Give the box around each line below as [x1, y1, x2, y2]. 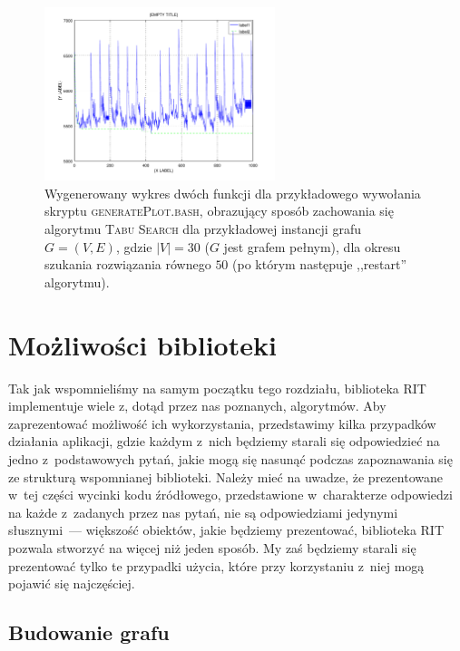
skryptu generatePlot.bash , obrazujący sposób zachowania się [44, 201, 394, 220]
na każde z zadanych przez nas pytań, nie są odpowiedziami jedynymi [8, 502, 398, 521]
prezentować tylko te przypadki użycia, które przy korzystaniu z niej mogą [8, 556, 425, 575]
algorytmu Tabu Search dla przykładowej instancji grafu [44, 219, 361, 238]
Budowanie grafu [8, 618, 170, 646]
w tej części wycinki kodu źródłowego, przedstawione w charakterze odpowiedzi [8, 485, 453, 504]
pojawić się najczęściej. [8, 574, 135, 593]
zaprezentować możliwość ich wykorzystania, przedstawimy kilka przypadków [8, 413, 436, 432]
